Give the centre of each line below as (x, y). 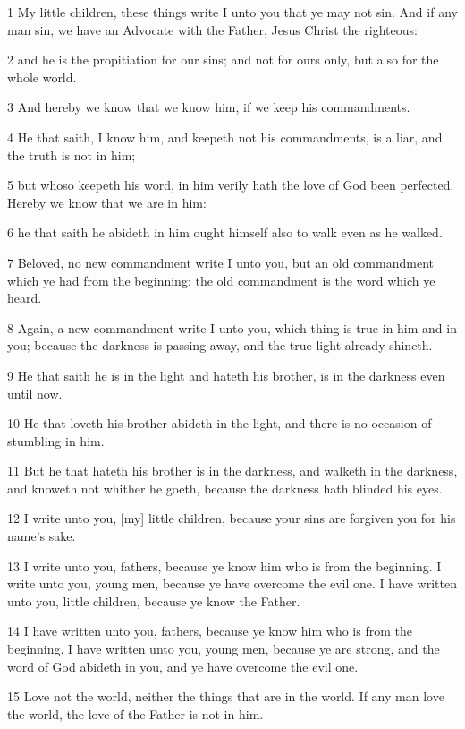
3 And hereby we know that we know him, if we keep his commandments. (209, 107)
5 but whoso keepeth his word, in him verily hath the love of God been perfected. (231, 185)
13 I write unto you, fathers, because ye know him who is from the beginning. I (224, 566)
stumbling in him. (56, 440)
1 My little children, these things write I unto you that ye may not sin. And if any (232, 12)
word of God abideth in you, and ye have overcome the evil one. (183, 666)
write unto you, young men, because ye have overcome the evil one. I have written (232, 583)
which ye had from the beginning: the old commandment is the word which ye (221, 280)
